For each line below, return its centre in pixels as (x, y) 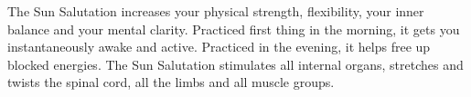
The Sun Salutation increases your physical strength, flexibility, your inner (216, 11)
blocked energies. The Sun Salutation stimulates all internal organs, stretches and (235, 64)
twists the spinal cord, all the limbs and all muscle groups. (171, 82)
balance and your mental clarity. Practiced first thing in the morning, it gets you (234, 29)
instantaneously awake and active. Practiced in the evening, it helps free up (219, 47)
